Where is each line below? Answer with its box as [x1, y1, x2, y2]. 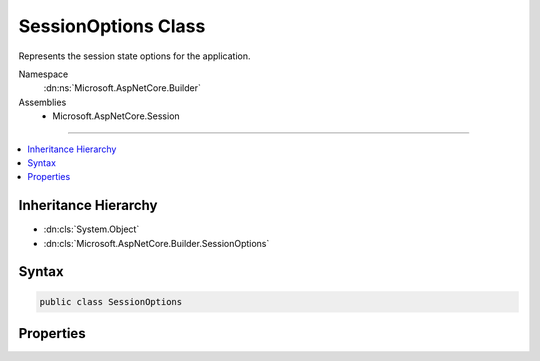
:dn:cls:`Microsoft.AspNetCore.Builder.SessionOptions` [43, 237, 270, 249]
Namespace [18, 68, 69, 80]
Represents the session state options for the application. [18, 50, 251, 62]
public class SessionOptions [39, 296, 183, 307]
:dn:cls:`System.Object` [43, 223, 140, 235]
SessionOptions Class [18, 15, 206, 37]
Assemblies [18, 96, 67, 108]
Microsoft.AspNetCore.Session [52, 110, 180, 122]
